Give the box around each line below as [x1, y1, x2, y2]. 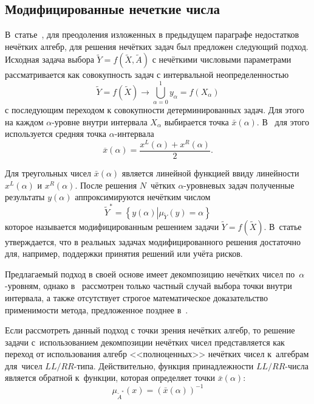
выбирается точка [164, 115, 229, 128]
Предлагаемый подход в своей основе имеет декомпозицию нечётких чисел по [5, 267, 295, 280]
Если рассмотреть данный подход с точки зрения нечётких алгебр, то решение [5, 324, 295, 336]
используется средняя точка [5, 127, 107, 140]
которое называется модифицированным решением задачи [5, 220, 219, 232]
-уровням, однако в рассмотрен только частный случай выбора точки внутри [5, 279, 292, 292]
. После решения [75, 178, 137, 191]
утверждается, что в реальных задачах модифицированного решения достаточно [5, 235, 301, 248]
